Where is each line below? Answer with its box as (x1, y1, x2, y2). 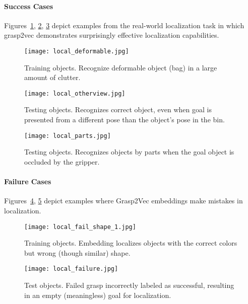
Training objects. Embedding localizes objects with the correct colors (24, 238, 237, 248)
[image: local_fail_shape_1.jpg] (24, 223, 136, 231)
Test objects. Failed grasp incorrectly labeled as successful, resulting (24, 280, 234, 290)
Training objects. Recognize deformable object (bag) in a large (24, 62, 217, 72)
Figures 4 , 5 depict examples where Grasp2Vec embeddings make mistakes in (4, 195, 243, 206)
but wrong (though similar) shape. (24, 247, 131, 258)
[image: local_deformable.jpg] (24, 47, 129, 55)
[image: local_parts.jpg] (24, 132, 111, 139)
